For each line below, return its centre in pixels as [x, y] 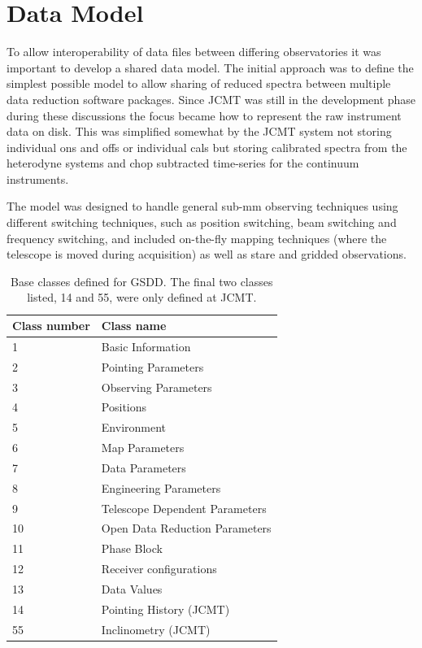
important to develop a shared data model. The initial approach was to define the [210, 67]
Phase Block [132, 548]
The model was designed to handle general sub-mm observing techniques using [202, 206]
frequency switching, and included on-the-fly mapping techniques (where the [197, 238]
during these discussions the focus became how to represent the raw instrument [204, 115]
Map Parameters [143, 448]
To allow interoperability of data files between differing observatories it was [194, 52]
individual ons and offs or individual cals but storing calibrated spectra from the [207, 147]
